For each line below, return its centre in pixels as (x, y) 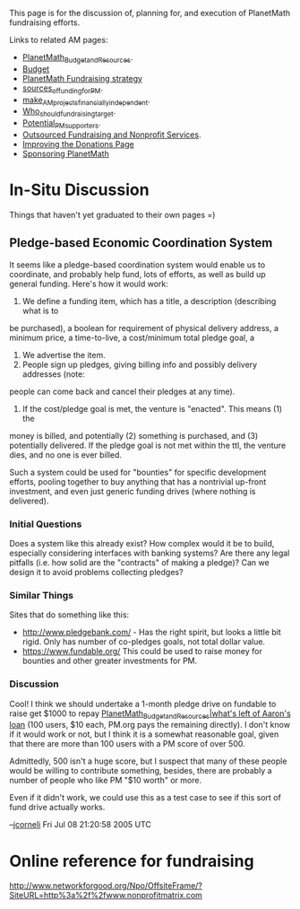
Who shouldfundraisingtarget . (69, 113)
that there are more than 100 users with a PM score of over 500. (127, 744)
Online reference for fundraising (132, 861)
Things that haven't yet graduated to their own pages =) (112, 214)
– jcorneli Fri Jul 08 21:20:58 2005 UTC (81, 825)
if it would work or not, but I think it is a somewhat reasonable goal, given (144, 734)
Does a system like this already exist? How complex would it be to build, (142, 544)
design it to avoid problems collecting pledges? (96, 572)
